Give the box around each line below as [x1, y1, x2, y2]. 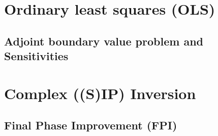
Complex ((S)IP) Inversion [4, 82, 196, 103]
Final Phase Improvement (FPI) [4, 117, 177, 133]
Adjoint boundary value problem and [4, 33, 203, 49]
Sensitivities [4, 48, 69, 64]
